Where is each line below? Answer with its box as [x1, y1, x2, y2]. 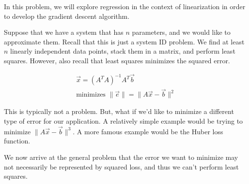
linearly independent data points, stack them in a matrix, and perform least [10, 46, 235, 56]
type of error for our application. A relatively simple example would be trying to [4, 115, 243, 126]
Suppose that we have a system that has [4, 27, 124, 37]
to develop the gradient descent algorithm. [4, 11, 130, 21]
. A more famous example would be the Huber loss [73, 126, 223, 136]
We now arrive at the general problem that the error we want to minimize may [4, 152, 238, 162]
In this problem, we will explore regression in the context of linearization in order [4, 1, 246, 11]
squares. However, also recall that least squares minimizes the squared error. [4, 55, 230, 65]
